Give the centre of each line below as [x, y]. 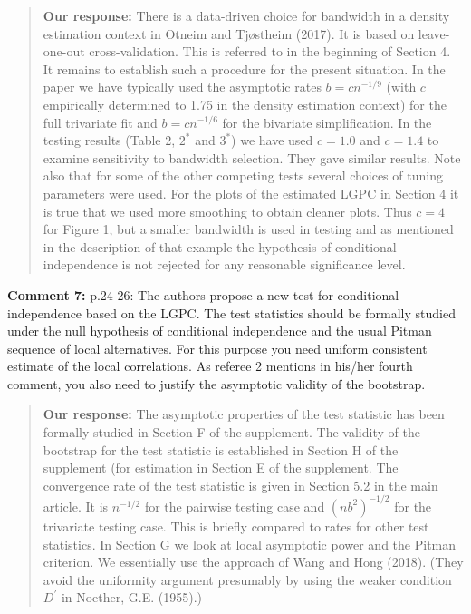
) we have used [272, 140]
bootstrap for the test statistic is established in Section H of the [221, 449]
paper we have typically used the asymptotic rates [182, 87]
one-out [64, 51]
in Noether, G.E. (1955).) [132, 597]
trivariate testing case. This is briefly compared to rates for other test [236, 526]
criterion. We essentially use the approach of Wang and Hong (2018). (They [253, 562]
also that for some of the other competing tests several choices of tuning [243, 175]
